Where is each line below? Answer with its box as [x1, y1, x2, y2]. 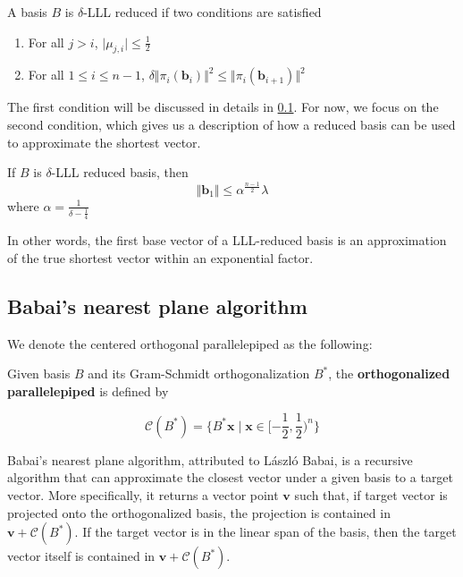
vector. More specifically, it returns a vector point [7, 486, 279, 505]
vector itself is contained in [7, 547, 156, 565]
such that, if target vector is [294, 486, 448, 505]
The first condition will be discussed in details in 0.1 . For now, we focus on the [7, 98, 439, 116]
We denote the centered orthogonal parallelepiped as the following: [7, 334, 373, 352]
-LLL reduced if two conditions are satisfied [83, 3, 322, 21]
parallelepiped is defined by [7, 381, 169, 400]
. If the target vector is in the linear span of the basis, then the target [74, 522, 457, 541]
